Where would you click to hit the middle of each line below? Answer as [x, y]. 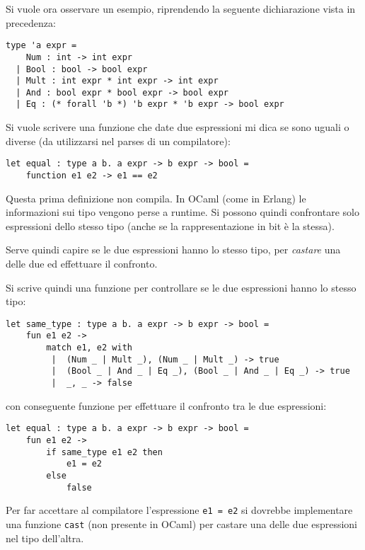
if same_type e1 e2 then [104, 452]
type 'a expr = [41, 46]
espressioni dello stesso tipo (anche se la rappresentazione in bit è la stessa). [170, 225]
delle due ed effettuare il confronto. [82, 263]
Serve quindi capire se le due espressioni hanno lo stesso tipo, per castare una [173, 250]
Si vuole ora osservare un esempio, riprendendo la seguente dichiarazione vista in [181, 8]
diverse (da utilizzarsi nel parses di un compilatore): [118, 141]
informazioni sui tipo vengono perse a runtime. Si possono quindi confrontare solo [182, 212]
